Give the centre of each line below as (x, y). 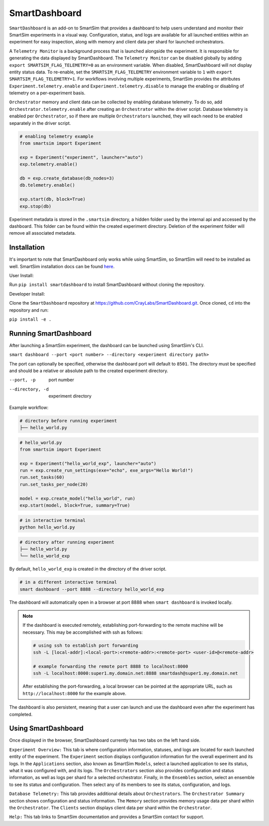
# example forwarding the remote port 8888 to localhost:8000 (111, 666)
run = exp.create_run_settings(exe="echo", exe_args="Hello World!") (106, 470)
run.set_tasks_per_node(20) (54, 484)
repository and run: (29, 310)
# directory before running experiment (68, 420)
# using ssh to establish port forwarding (86, 645)
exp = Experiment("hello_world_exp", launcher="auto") (88, 463)
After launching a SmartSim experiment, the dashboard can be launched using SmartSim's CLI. (107, 345)
